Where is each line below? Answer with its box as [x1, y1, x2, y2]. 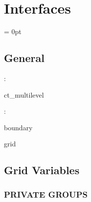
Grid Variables [4, 162, 80, 178]
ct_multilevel [4, 89, 44, 100]
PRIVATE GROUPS [4, 188, 88, 200]
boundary [4, 122, 33, 132]
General [4, 50, 45, 65]
